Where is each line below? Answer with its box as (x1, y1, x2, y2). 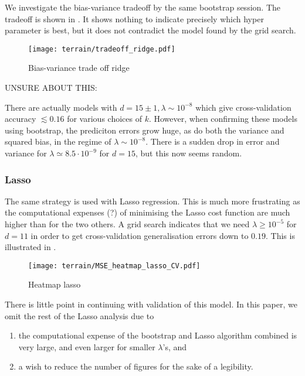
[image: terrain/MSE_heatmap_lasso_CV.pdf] (28, 261, 201, 270)
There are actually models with (5, 101, 117, 113)
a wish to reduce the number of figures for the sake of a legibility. (18, 360, 253, 372)
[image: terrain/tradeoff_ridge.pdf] (28, 45, 175, 53)
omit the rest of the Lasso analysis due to (5, 309, 154, 322)
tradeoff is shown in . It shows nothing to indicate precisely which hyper (5, 12, 264, 25)
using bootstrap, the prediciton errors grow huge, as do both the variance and (5, 124, 284, 136)
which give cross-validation (195, 101, 292, 113)
